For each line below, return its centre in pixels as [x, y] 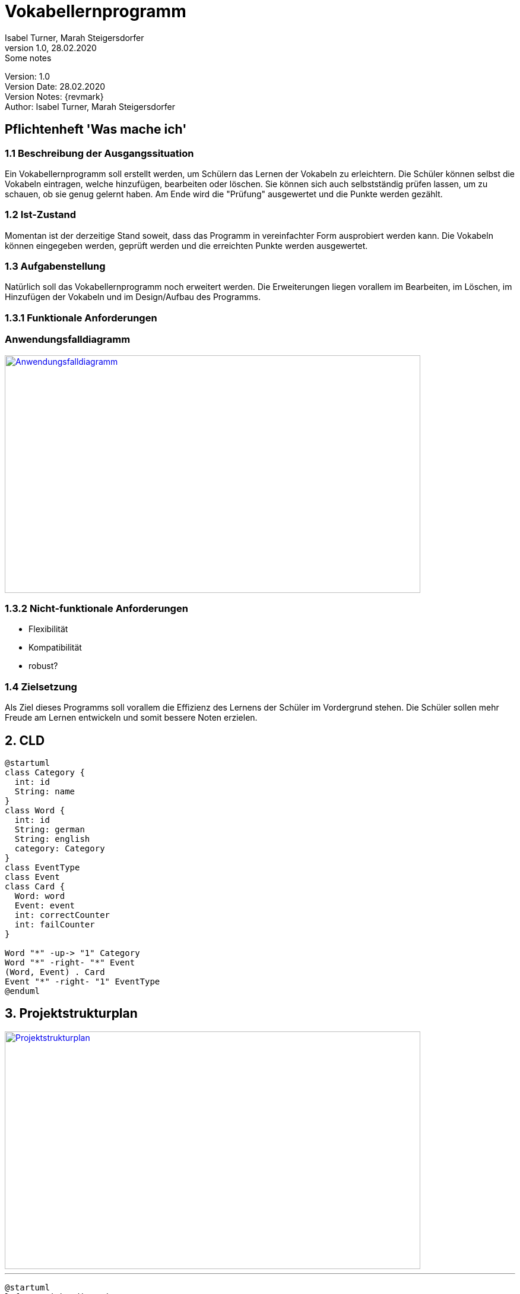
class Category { [45, 772]
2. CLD [25, 740]
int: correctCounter [62, 915]
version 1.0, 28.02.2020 [51, 48]
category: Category [60, 848]
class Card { [35, 886]
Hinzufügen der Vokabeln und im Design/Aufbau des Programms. [133, 297]
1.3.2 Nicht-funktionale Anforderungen [96, 608]
